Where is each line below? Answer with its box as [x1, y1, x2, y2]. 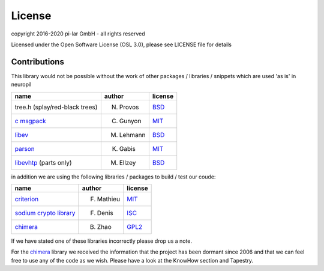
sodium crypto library [14, 209, 76, 218]
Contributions [11, 56, 64, 67]
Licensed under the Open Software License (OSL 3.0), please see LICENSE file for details [11, 41, 232, 48]
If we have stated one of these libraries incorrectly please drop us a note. [11, 237, 192, 245]
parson [14, 144, 35, 153]
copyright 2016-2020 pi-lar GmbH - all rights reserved [11, 30, 145, 37]
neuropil [11, 81, 32, 88]
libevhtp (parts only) [14, 158, 72, 166]
